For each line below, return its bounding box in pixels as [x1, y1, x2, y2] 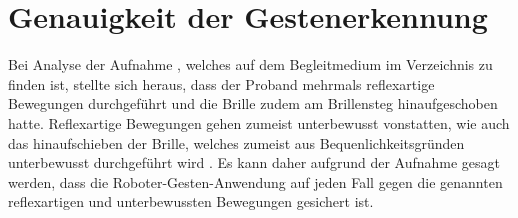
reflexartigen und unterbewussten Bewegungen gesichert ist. [8, 191, 374, 212]
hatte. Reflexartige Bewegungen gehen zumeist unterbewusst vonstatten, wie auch [8, 112, 510, 133]
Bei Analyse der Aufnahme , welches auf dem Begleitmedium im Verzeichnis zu [8, 54, 493, 75]
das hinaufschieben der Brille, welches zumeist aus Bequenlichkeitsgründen [8, 132, 465, 153]
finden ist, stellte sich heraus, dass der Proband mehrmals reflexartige [8, 73, 435, 94]
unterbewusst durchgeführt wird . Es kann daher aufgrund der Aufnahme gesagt [8, 152, 501, 173]
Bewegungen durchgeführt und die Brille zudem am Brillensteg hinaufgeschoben [8, 93, 498, 114]
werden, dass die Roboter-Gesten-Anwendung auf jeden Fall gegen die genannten [8, 171, 503, 192]
